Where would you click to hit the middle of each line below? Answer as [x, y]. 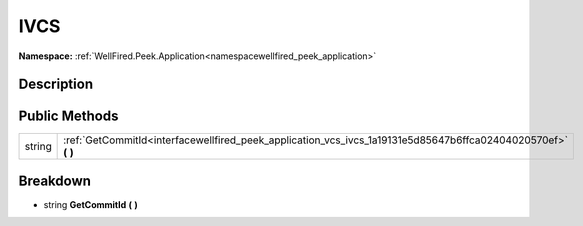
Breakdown [55, 180]
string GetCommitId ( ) [91, 204]
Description [56, 84]
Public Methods [68, 116]
